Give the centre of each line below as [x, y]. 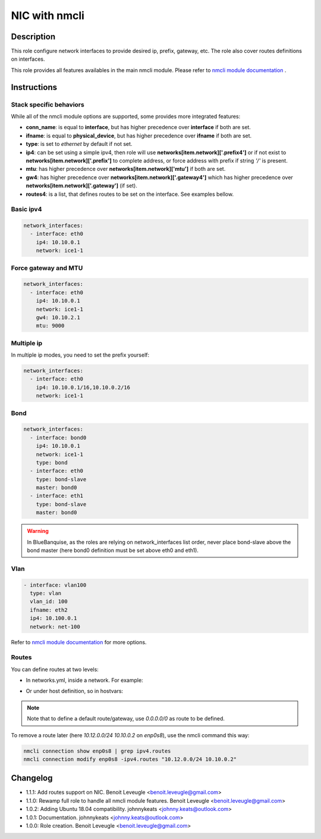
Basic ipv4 [26, 210]
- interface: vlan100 [55, 585]
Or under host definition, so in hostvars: [75, 691]
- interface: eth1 [56, 496]
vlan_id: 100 [49, 602]
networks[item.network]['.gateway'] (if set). [82, 186]
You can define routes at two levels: [55, 669]
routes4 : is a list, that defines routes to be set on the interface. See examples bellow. [130, 194]
